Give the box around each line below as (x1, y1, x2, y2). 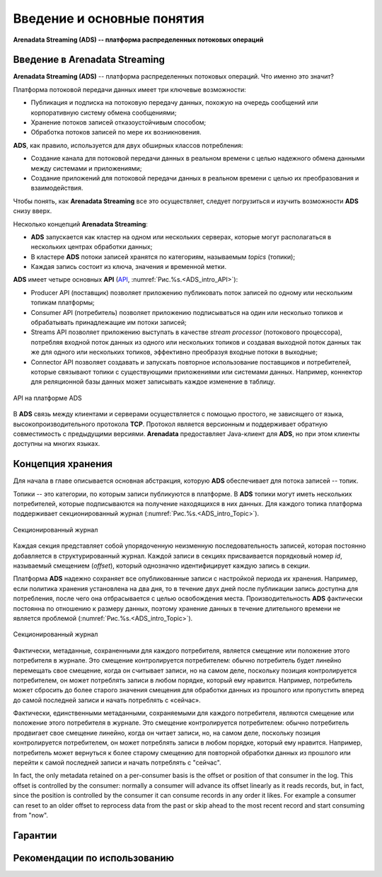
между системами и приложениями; (30, 164, 142, 173)
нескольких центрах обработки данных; (30, 243, 153, 251)
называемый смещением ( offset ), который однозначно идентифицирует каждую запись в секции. (13, 561, 311, 570)
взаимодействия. (30, 184, 83, 193)
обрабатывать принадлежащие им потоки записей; (30, 319, 187, 327)
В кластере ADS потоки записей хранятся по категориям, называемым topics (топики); (30, 252, 296, 261)
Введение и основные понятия (13, 11, 204, 26)
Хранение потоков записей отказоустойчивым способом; (30, 118, 207, 127)
